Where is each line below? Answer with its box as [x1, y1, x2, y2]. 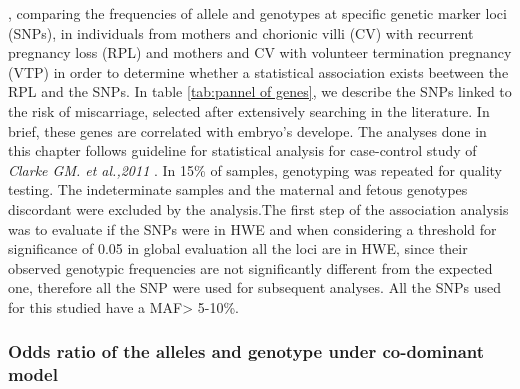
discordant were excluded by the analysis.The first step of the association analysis [8, 198, 509, 219]
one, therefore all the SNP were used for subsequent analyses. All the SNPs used [8, 277, 502, 298]
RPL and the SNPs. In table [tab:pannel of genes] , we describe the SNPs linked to [8, 81, 512, 102]
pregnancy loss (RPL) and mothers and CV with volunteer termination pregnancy [8, 42, 512, 63]
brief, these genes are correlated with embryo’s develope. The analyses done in [8, 120, 487, 141]
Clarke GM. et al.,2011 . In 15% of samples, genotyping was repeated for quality [8, 159, 502, 180]
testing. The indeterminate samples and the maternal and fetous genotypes [8, 179, 468, 200]
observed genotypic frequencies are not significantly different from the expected [8, 257, 493, 278]
